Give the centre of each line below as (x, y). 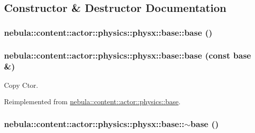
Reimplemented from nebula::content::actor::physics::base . (92, 101)
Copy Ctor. (21, 85)
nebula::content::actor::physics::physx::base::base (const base (127, 55)
